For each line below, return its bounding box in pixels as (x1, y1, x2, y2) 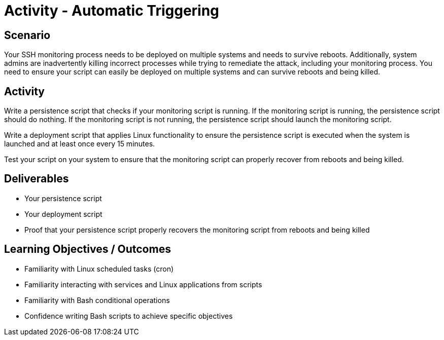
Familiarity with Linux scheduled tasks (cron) (24, 264, 174, 273)
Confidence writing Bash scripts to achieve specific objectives (24, 311, 233, 320)
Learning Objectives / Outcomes (4, 243, 171, 256)
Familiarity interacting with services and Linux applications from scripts (24, 280, 262, 289)
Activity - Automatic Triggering (4, 2, 219, 19)
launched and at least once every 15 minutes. (4, 139, 155, 148)
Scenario (4, 28, 51, 42)
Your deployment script (24, 209, 103, 218)
